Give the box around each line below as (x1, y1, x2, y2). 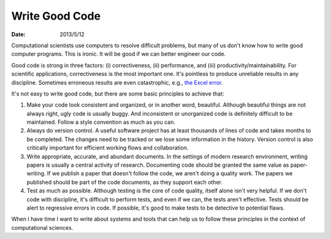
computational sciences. (11, 224, 74, 231)
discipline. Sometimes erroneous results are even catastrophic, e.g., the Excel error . (11, 78, 223, 86)
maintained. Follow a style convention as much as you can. (26, 118, 176, 126)
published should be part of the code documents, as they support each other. (26, 178, 223, 186)
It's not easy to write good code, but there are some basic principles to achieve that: (11, 89, 224, 97)
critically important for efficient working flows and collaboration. (26, 144, 189, 151)
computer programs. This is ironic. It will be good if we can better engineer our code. (11, 50, 226, 58)
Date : (11, 31, 26, 38)
